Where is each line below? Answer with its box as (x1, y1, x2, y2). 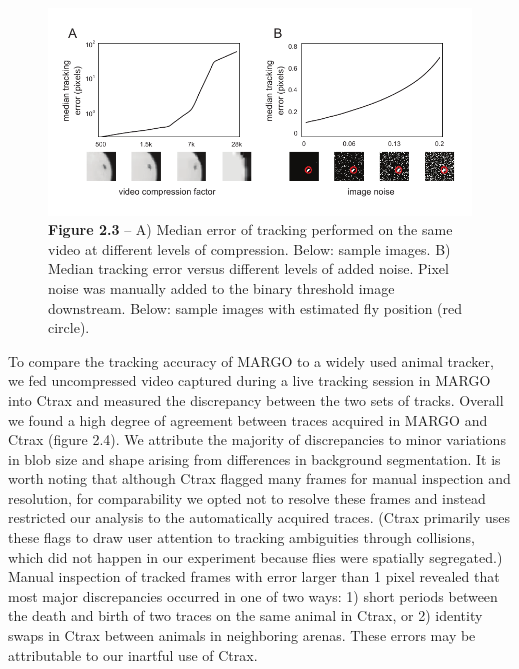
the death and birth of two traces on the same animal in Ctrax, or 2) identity (8, 605, 483, 626)
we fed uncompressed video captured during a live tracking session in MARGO (8, 370, 491, 391)
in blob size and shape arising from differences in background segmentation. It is (8, 448, 501, 469)
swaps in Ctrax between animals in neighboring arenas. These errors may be (8, 625, 476, 646)
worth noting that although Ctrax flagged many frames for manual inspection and (8, 468, 511, 489)
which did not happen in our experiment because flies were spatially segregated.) (8, 546, 503, 567)
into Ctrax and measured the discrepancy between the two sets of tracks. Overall (8, 389, 504, 410)
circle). (48, 317, 90, 338)
